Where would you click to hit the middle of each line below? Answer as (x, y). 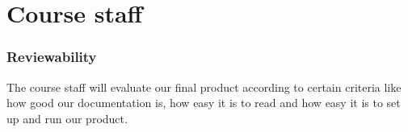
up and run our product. (67, 118)
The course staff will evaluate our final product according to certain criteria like (204, 87)
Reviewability (52, 57)
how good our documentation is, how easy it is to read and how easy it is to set (204, 103)
